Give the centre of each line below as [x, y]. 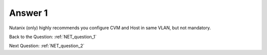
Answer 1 [28, 13]
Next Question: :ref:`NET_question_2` [47, 46]
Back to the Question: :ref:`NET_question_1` [53, 37]
